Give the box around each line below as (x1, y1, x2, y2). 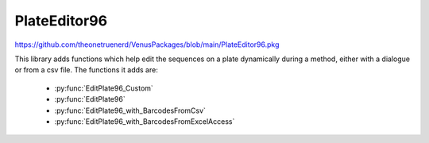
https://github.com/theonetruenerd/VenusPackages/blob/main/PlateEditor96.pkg (14, 40, 280, 49)
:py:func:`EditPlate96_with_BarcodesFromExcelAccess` (54, 116, 235, 126)
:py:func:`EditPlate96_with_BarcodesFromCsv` (54, 106, 207, 115)
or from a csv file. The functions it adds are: (14, 65, 158, 75)
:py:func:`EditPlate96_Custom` (54, 83, 154, 93)
